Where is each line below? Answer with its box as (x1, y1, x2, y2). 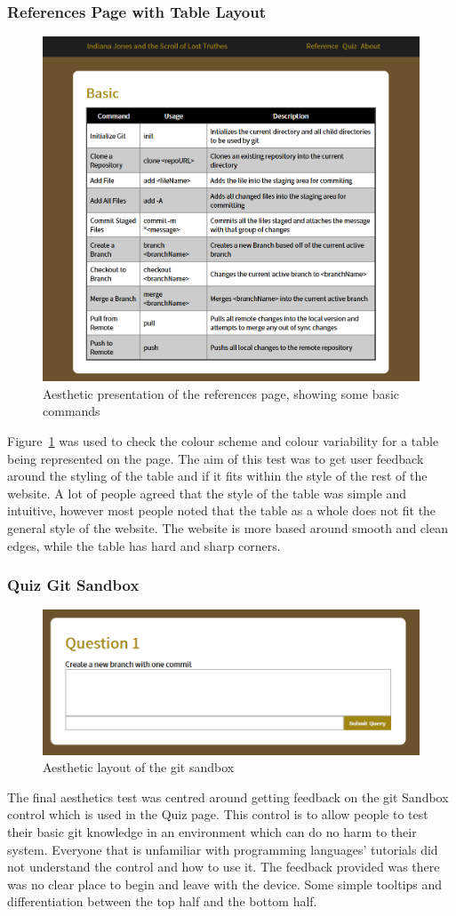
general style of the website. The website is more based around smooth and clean (7, 519, 448, 538)
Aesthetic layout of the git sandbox (43, 758, 235, 777)
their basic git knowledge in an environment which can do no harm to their (7, 822, 417, 840)
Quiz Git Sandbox (7, 574, 140, 596)
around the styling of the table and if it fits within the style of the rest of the (7, 466, 428, 485)
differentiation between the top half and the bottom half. (7, 892, 317, 911)
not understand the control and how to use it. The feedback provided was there (7, 857, 440, 876)
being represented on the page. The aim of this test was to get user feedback (7, 449, 424, 467)
